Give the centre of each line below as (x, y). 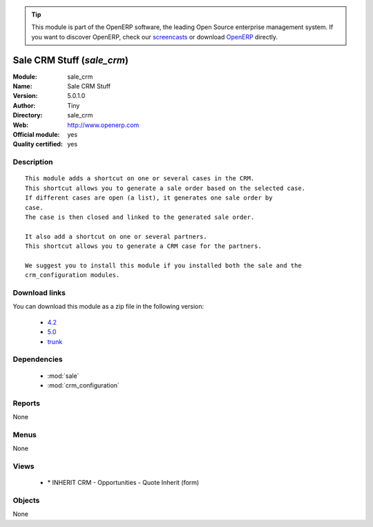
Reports (27, 403)
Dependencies (38, 359)
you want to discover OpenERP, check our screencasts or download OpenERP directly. (155, 37)
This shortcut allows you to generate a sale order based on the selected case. (165, 188)
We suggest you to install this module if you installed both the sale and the (163, 265)
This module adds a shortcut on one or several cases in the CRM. (140, 179)
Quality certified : (38, 144)
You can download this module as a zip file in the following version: (108, 307)
